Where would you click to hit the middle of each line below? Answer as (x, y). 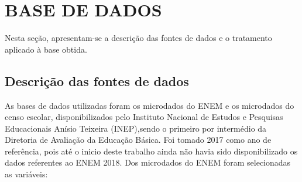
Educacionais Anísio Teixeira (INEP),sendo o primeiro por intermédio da (136, 128)
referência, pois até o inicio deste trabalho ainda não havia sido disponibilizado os (151, 151)
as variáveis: (26, 174)
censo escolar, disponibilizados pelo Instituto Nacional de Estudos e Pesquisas (144, 117)
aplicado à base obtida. (46, 49)
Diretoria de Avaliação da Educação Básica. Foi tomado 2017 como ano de (138, 140)
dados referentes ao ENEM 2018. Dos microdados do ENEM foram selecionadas (148, 162)
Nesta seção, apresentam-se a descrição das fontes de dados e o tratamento (138, 38)
